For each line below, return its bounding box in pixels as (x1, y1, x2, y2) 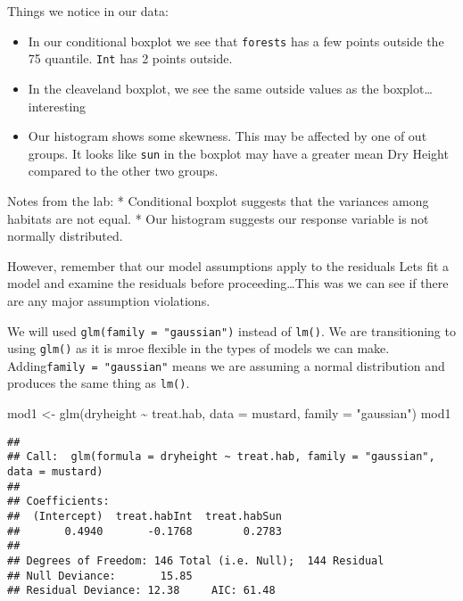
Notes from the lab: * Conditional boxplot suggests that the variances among (7, 191, 429, 210)
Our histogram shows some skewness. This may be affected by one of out (28, 127, 427, 145)
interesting (28, 96, 87, 115)
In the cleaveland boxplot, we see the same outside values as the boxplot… (28, 78, 433, 97)
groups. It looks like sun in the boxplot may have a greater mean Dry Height (28, 144, 449, 162)
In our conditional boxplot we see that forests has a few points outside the (28, 31, 444, 50)
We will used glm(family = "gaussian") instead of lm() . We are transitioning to (7, 321, 456, 340)
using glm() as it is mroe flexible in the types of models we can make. (7, 339, 390, 358)
